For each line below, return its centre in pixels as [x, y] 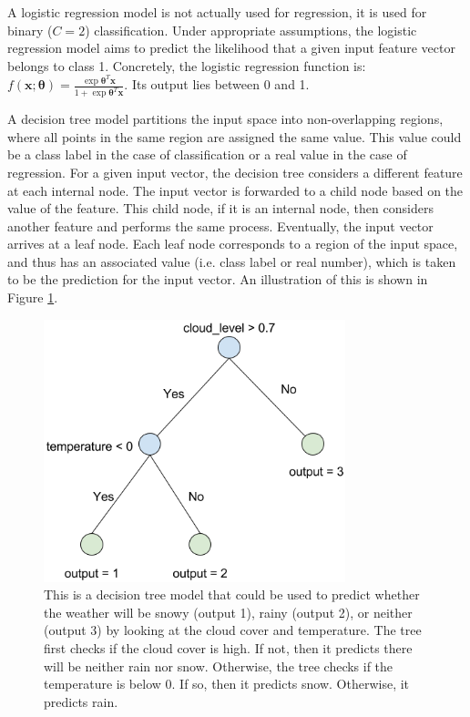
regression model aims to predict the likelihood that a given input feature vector [231, 48]
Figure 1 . [33, 297]
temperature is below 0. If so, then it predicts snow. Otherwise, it [227, 684]
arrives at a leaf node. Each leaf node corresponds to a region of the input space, [233, 244]
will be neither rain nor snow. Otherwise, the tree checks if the [219, 666]
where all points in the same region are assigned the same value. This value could [235, 136]
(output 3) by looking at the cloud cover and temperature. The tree [233, 630]
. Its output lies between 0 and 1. [217, 84]
